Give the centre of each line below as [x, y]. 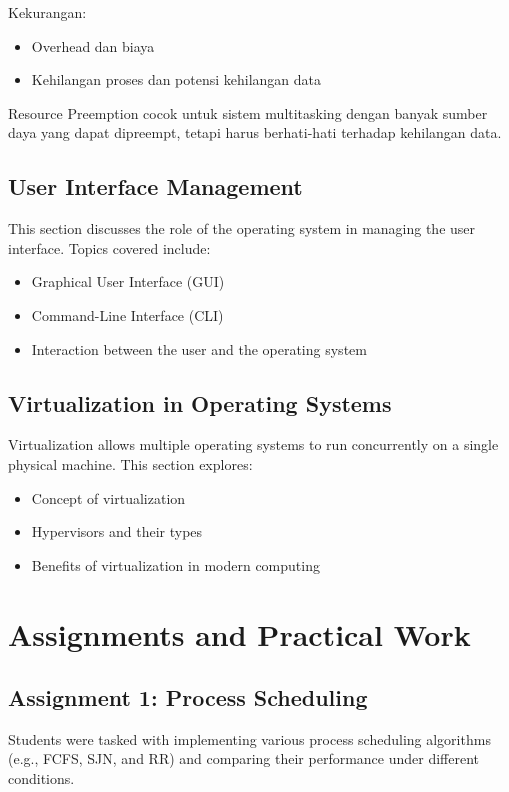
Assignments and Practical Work [239, 633]
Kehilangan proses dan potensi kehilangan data [176, 79]
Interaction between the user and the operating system [199, 348]
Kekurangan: [47, 12]
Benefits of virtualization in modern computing [175, 564]
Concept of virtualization [108, 497]
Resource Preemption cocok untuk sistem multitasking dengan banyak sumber [248, 112]
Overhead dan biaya [93, 45]
